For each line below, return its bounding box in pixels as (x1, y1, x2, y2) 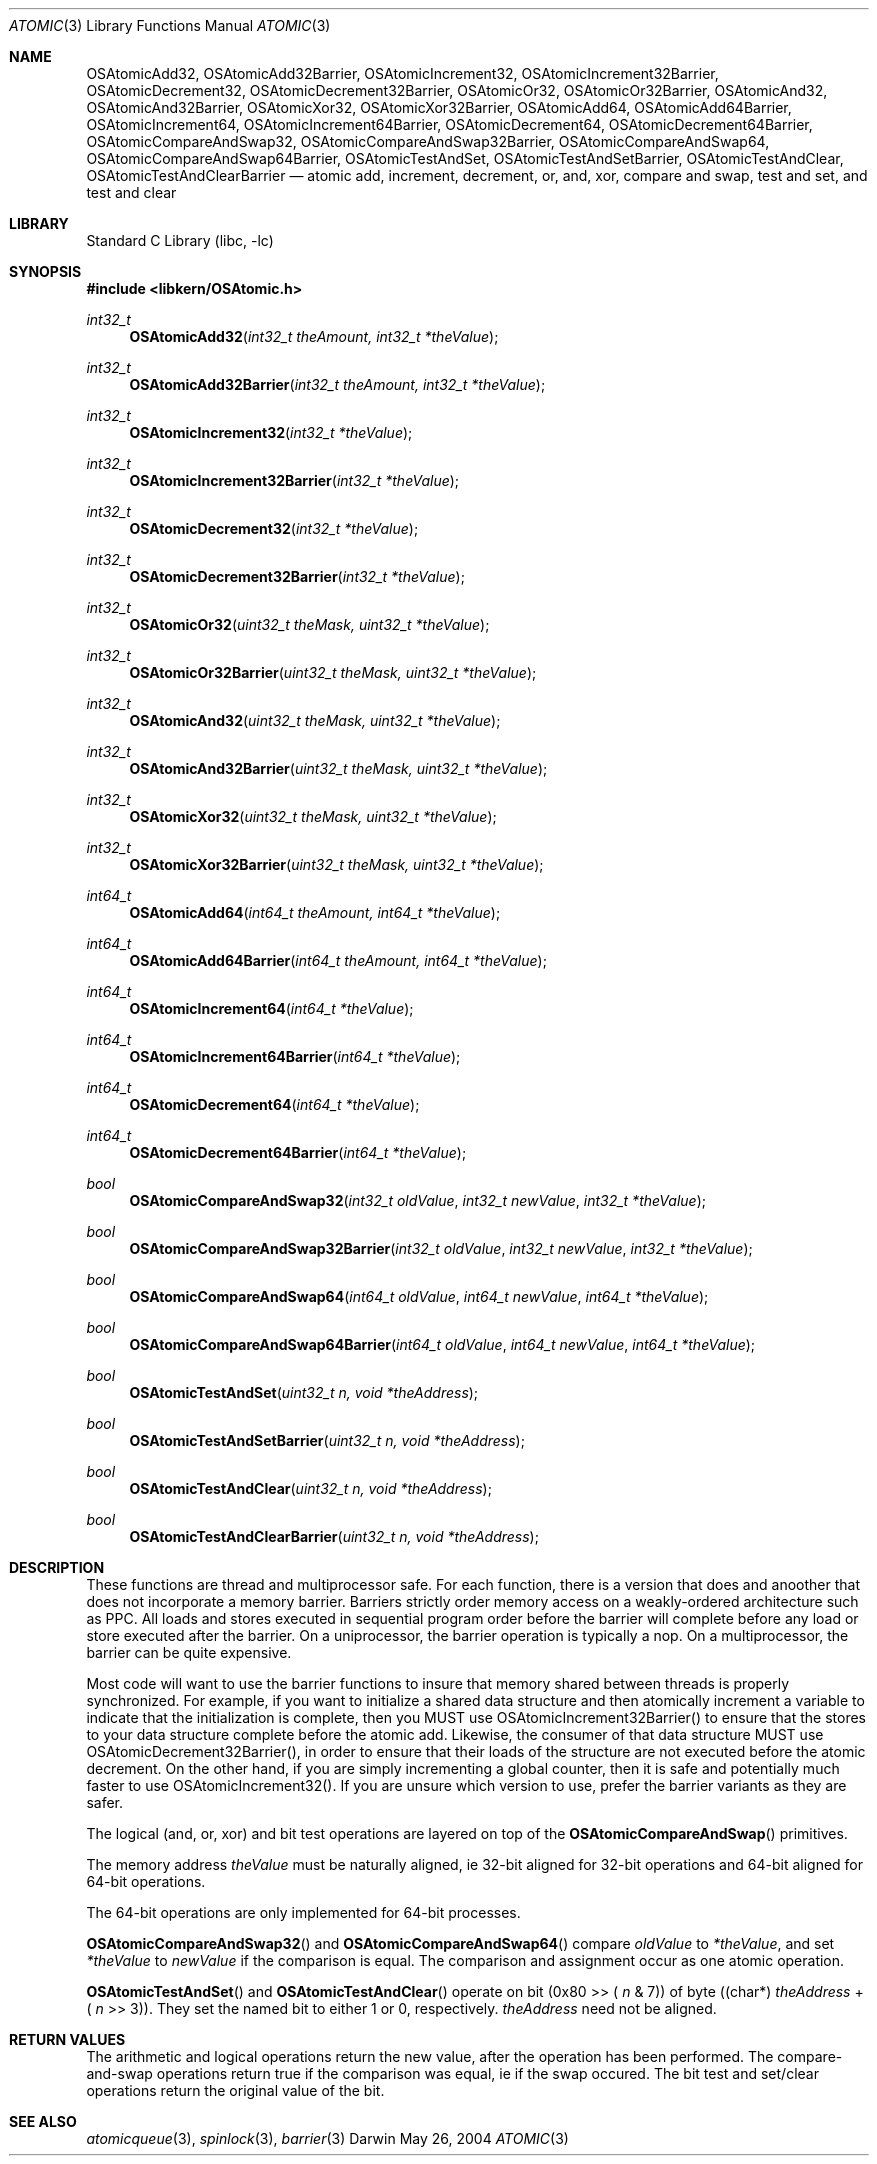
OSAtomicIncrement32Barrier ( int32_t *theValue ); (129, 472, 460, 489)
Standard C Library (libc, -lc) (86, 232, 274, 249)
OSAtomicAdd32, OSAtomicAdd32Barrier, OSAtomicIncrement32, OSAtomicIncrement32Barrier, (86, 65, 719, 82)
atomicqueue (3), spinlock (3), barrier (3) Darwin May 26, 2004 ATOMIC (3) (86, 2130, 569, 2147)
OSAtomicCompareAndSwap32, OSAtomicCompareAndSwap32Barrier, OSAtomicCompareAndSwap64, (86, 133, 770, 150)
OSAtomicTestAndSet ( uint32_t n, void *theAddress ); (129, 1384, 479, 1401)
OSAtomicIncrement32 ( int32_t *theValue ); (129, 424, 413, 441)
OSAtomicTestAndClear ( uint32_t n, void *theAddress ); (129, 1480, 492, 1497)
